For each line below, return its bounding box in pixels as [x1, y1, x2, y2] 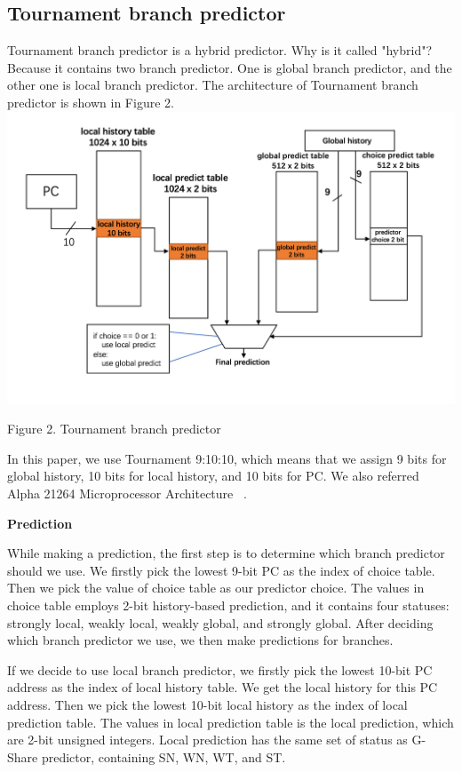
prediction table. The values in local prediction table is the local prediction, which [7, 712, 454, 731]
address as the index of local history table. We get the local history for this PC [7, 678, 438, 696]
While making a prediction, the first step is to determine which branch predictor [7, 544, 445, 562]
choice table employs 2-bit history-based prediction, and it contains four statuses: [7, 596, 450, 615]
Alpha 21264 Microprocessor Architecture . [7, 484, 247, 503]
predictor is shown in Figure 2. [7, 92, 174, 111]
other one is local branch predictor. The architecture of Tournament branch [7, 76, 418, 94]
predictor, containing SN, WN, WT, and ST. [41, 747, 286, 766]
